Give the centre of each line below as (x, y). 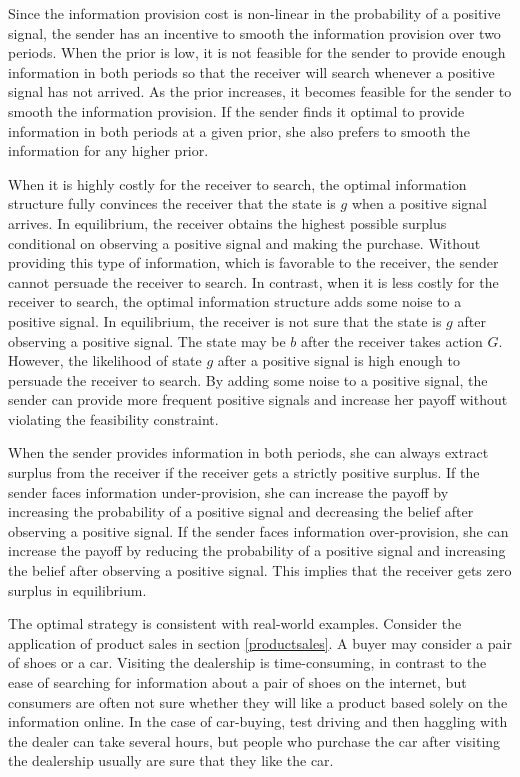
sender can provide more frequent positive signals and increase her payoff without (258, 399)
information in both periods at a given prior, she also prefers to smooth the (239, 130)
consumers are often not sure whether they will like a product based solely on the (258, 701)
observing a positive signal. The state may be (147, 340)
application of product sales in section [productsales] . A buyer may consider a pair (260, 642)
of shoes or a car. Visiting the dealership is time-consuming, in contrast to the (247, 662)
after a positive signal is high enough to (338, 360)
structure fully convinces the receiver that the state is (172, 203)
